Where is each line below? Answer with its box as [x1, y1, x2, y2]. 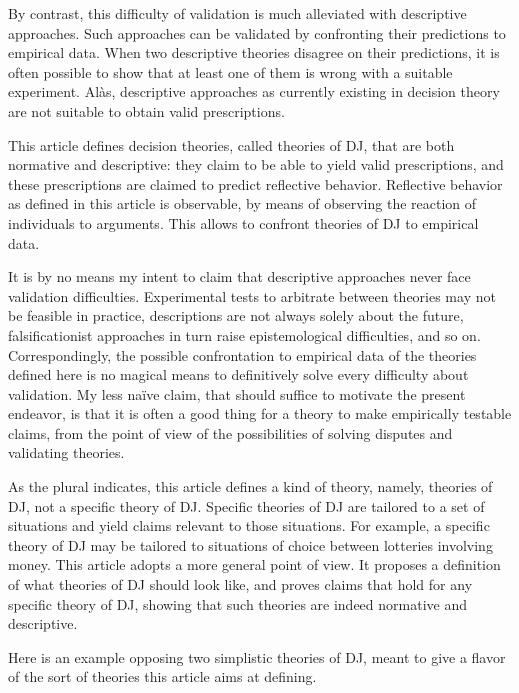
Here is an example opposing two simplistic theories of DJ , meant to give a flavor [8, 646, 506, 667]
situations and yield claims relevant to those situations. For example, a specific [8, 515, 490, 536]
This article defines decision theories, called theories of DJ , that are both [8, 134, 455, 155]
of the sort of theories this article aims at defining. [8, 666, 317, 687]
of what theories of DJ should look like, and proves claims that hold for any [8, 574, 473, 595]
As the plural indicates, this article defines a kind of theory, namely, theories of [8, 476, 493, 497]
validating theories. [8, 442, 125, 463]
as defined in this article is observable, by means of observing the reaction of [8, 193, 477, 214]
